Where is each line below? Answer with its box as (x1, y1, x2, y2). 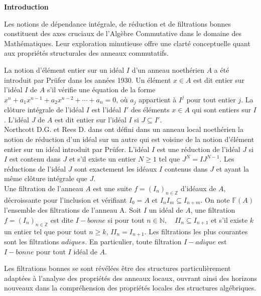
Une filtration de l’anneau (4, 183, 83, 193)
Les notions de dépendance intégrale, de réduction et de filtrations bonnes (4, 18, 231, 29)
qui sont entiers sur (192, 104, 251, 115)
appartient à (139, 94, 177, 104)
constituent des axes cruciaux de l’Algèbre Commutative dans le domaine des (4, 28, 241, 39)
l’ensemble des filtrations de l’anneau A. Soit (4, 205, 142, 215)
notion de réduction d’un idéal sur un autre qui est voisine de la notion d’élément (4, 133, 254, 144)
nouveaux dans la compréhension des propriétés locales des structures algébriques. (4, 282, 256, 293)
